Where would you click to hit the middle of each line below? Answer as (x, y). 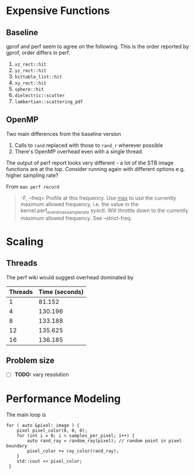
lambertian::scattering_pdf (49, 102)
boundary (17, 446)
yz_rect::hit (30, 71)
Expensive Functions (58, 11)
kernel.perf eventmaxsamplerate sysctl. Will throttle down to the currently (104, 211)
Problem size (30, 360)
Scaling (25, 242)
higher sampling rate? (32, 175)
